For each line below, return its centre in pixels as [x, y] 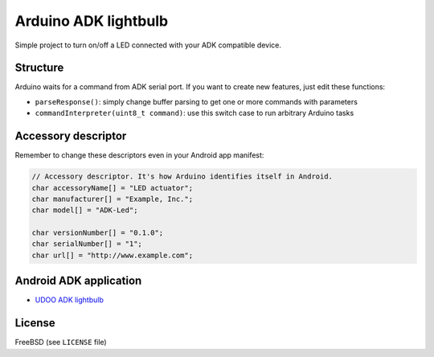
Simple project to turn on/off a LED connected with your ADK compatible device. [148, 45]
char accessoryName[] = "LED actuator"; [112, 188]
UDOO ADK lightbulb [70, 300]
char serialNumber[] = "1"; [87, 244]
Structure [39, 68]
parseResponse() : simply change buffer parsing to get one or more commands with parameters [196, 101]
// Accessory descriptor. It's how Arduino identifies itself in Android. [182, 176]
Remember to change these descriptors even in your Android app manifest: [139, 155]
